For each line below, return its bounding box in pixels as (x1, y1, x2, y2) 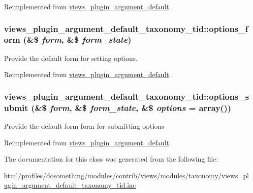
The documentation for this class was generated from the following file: (4, 154, 218, 164)
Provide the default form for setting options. (4, 53, 138, 63)
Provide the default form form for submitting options (4, 121, 164, 131)
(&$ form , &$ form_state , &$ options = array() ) (31, 101, 231, 113)
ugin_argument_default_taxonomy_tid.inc (4, 180, 136, 190)
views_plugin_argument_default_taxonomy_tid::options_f (4, 22, 249, 34)
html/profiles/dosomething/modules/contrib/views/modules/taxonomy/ (4, 170, 222, 180)
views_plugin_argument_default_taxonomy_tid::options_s (4, 90, 249, 102)
